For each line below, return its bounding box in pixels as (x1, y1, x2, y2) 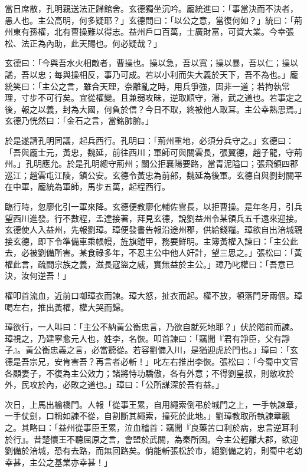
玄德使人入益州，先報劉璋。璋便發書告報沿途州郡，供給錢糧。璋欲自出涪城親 (5, 223, 302, 236)
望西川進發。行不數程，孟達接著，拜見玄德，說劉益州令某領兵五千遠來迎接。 (5, 212, 302, 224)
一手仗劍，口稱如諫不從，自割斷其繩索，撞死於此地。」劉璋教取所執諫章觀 (5, 410, 290, 422)
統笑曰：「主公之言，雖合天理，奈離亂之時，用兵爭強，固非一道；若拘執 (5, 80, 282, 92)
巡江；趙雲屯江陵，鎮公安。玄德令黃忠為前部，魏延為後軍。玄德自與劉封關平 (5, 169, 302, 181)
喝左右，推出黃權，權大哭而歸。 (5, 301, 129, 313)
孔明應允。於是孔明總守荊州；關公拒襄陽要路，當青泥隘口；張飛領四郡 (25, 157, 298, 170)
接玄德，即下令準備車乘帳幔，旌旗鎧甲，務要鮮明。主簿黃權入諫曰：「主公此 (5, 235, 298, 247)
